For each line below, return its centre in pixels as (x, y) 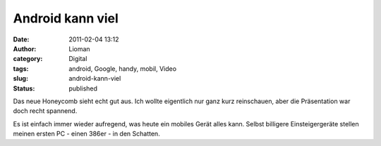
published (83, 88)
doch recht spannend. (45, 111)
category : (28, 59)
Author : (25, 48)
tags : (21, 68)
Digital (78, 59)
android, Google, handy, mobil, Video (122, 68)
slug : (20, 79)
